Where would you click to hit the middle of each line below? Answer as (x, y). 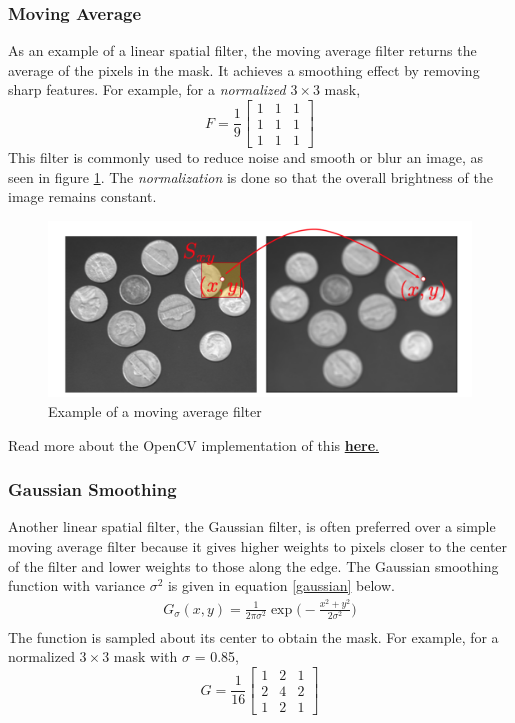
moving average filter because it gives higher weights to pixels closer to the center (258, 546)
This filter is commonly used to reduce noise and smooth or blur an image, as (246, 157)
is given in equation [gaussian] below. (281, 585)
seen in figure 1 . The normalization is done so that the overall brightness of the (250, 176)
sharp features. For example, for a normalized (147, 89)
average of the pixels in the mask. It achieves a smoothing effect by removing (244, 69)
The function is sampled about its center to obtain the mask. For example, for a (253, 636)
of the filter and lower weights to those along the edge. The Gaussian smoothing (253, 565)
